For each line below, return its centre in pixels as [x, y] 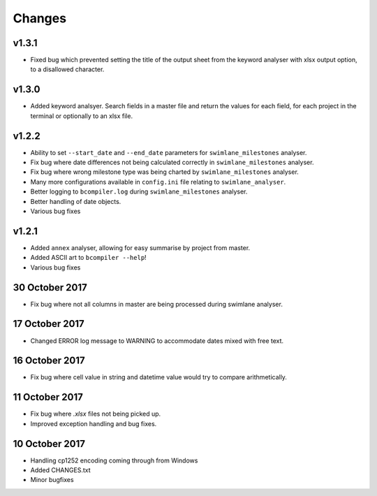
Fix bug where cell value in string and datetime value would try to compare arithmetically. [159, 377]
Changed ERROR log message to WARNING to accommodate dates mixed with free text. [157, 341]
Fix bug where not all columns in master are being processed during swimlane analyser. [156, 304]
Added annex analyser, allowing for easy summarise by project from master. [140, 247]
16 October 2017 [49, 361]
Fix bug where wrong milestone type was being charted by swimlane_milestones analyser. [165, 172]
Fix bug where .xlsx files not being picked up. [96, 414]
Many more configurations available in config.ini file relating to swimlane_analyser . [158, 182]
